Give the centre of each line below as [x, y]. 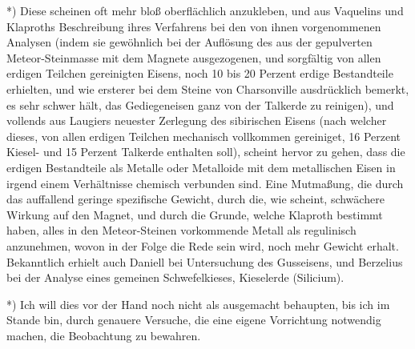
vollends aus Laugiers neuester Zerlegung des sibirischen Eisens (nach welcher [197, 120]
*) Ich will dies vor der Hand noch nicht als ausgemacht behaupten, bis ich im [198, 304]
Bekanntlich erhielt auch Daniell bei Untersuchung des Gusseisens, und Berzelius [205, 261]
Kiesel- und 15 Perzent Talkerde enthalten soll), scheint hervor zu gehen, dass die [206, 152]
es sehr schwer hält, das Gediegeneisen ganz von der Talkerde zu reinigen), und [200, 104]
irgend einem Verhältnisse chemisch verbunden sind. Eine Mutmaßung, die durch [205, 183]
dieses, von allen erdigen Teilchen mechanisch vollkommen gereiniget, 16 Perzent [204, 136]
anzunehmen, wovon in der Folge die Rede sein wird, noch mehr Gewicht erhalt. [203, 245]
